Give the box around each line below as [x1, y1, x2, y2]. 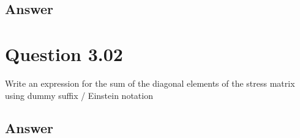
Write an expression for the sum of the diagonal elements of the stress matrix [5, 76, 295, 89]
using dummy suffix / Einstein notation [5, 89, 153, 101]
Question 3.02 [5, 41, 123, 66]
